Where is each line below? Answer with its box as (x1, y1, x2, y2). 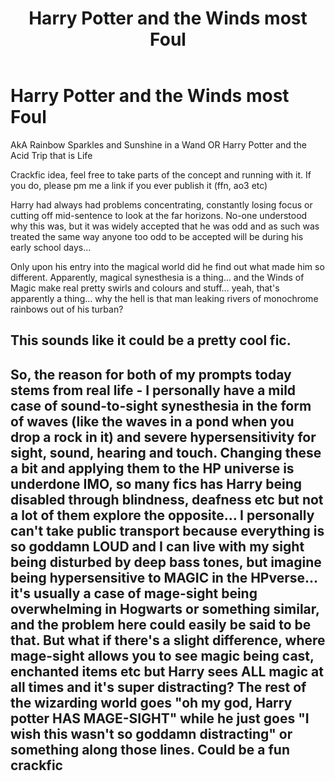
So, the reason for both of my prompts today (10, 366, 292, 383)
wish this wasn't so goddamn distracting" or (10, 725, 293, 742)
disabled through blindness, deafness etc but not (10, 491, 324, 508)
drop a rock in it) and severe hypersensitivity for (10, 428, 317, 446)
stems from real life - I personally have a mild (10, 382, 297, 399)
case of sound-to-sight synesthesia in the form (10, 397, 312, 414)
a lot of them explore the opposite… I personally (10, 507, 315, 524)
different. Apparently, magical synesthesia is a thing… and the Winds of (10, 271, 305, 283)
